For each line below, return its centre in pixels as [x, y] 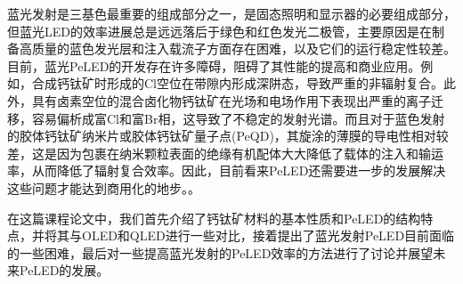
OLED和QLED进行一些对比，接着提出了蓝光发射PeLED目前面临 [268, 235]
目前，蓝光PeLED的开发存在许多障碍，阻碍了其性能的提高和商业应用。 [214, 65]
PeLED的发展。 [64, 270]
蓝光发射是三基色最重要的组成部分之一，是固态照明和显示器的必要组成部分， [231, 13]
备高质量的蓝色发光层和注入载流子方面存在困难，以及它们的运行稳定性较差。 [231, 49]
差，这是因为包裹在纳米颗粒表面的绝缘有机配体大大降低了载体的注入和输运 [225, 153]
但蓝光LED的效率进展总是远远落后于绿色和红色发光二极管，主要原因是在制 [226, 31]
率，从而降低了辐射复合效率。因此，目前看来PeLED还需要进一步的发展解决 [227, 170]
